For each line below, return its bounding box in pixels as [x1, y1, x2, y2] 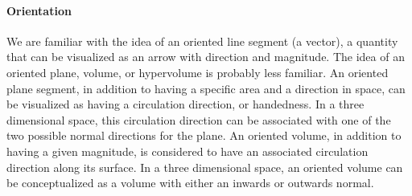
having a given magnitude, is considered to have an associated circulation [6, 142, 369, 159]
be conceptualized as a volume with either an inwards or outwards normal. [6, 174, 374, 191]
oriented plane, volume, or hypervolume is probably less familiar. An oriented [6, 63, 389, 80]
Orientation [6, 2, 72, 18]
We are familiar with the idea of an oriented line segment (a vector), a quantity [6, 32, 398, 49]
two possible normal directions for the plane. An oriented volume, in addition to [6, 127, 402, 144]
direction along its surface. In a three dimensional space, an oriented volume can [6, 158, 403, 175]
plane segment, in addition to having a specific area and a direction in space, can [6, 80, 406, 96]
